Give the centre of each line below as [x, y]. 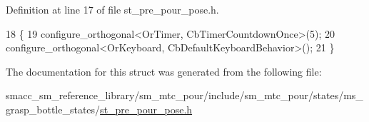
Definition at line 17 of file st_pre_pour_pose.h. [112, 9]
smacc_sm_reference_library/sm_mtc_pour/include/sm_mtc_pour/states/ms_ [184, 95]
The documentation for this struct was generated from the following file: [164, 71]
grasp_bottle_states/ [53, 109]
